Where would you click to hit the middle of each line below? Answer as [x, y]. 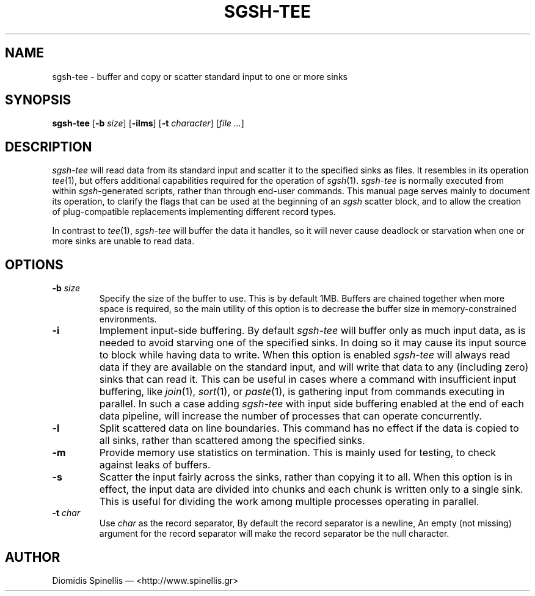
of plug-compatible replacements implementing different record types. [194, 212]
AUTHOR [33, 557]
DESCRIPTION [49, 147]
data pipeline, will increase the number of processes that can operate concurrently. [290, 416]
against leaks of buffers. [155, 465]
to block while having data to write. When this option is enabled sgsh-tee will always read [305, 355]
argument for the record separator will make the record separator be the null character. [274, 534]
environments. [128, 319]
